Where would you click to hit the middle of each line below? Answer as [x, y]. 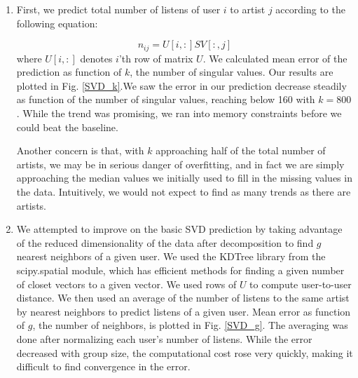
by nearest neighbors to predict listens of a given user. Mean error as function [184, 311]
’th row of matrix [156, 58]
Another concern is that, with [80, 150]
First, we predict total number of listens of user [118, 9]
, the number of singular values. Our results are [232, 72]
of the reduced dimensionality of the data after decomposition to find [165, 242]
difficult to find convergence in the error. [103, 366]
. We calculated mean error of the [275, 58]
